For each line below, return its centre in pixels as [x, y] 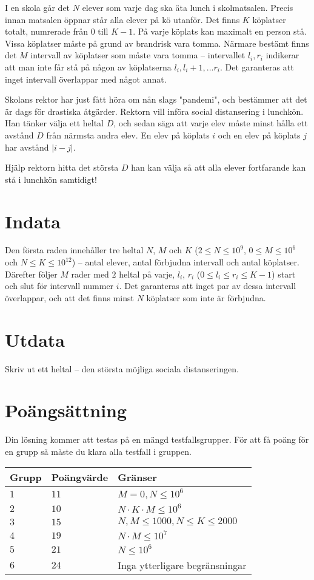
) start [284, 274]
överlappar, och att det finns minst [69, 297]
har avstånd [27, 147]
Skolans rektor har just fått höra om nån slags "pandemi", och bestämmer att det [156, 99]
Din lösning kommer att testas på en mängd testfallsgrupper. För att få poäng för [157, 439]
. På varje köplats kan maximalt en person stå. [220, 31]
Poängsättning [66, 410]
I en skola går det [38, 7]
